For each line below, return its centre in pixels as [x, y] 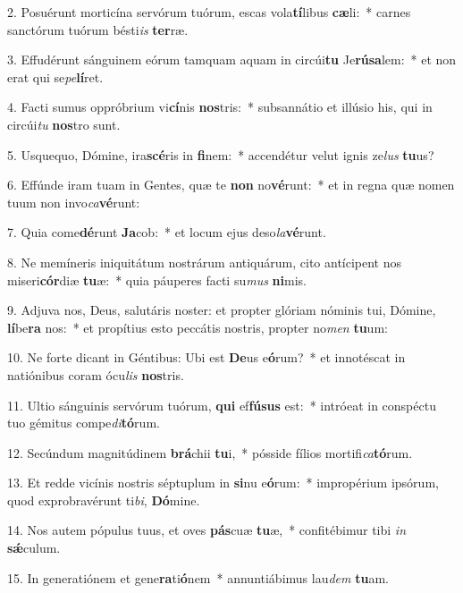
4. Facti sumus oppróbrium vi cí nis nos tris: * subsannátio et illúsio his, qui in [220, 107]
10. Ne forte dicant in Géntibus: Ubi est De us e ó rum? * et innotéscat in [206, 357]
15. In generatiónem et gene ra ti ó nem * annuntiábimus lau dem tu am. [198, 577]
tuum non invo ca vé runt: [74, 202]
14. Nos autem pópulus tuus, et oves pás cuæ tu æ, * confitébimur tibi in [206, 530]
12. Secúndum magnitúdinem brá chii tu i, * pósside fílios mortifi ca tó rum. [210, 452]
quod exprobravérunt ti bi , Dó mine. [104, 500]
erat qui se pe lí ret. [55, 76]
